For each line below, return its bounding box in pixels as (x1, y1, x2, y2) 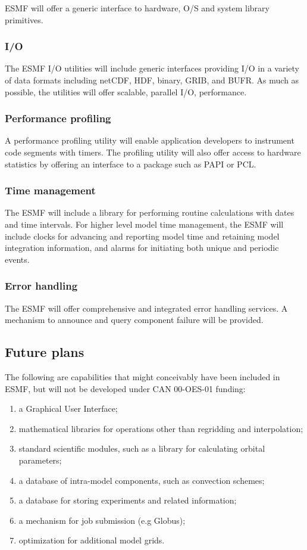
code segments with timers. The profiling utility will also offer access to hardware (5, 146, 301, 158)
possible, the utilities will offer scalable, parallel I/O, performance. (5, 85, 247, 98)
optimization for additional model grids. (18, 534, 165, 546)
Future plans (5, 343, 84, 361)
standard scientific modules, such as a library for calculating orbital (18, 442, 265, 455)
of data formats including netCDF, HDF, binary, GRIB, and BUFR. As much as (5, 74, 299, 86)
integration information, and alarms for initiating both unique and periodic (5, 241, 279, 254)
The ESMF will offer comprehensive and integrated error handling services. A (5, 302, 288, 314)
